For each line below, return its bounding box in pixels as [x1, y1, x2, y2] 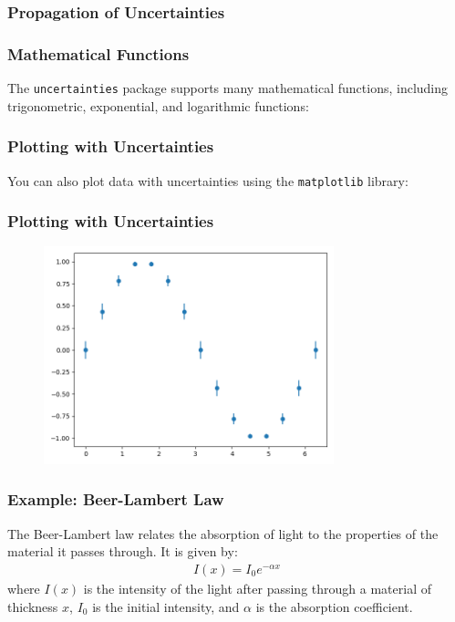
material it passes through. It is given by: [7, 542, 238, 561]
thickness [7, 596, 58, 616]
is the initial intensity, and [92, 596, 240, 616]
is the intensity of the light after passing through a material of [83, 578, 431, 597]
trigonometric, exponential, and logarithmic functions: [7, 96, 309, 115]
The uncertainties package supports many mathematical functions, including [7, 78, 449, 98]
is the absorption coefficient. [255, 596, 413, 616]
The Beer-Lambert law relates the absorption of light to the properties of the [7, 524, 439, 543]
